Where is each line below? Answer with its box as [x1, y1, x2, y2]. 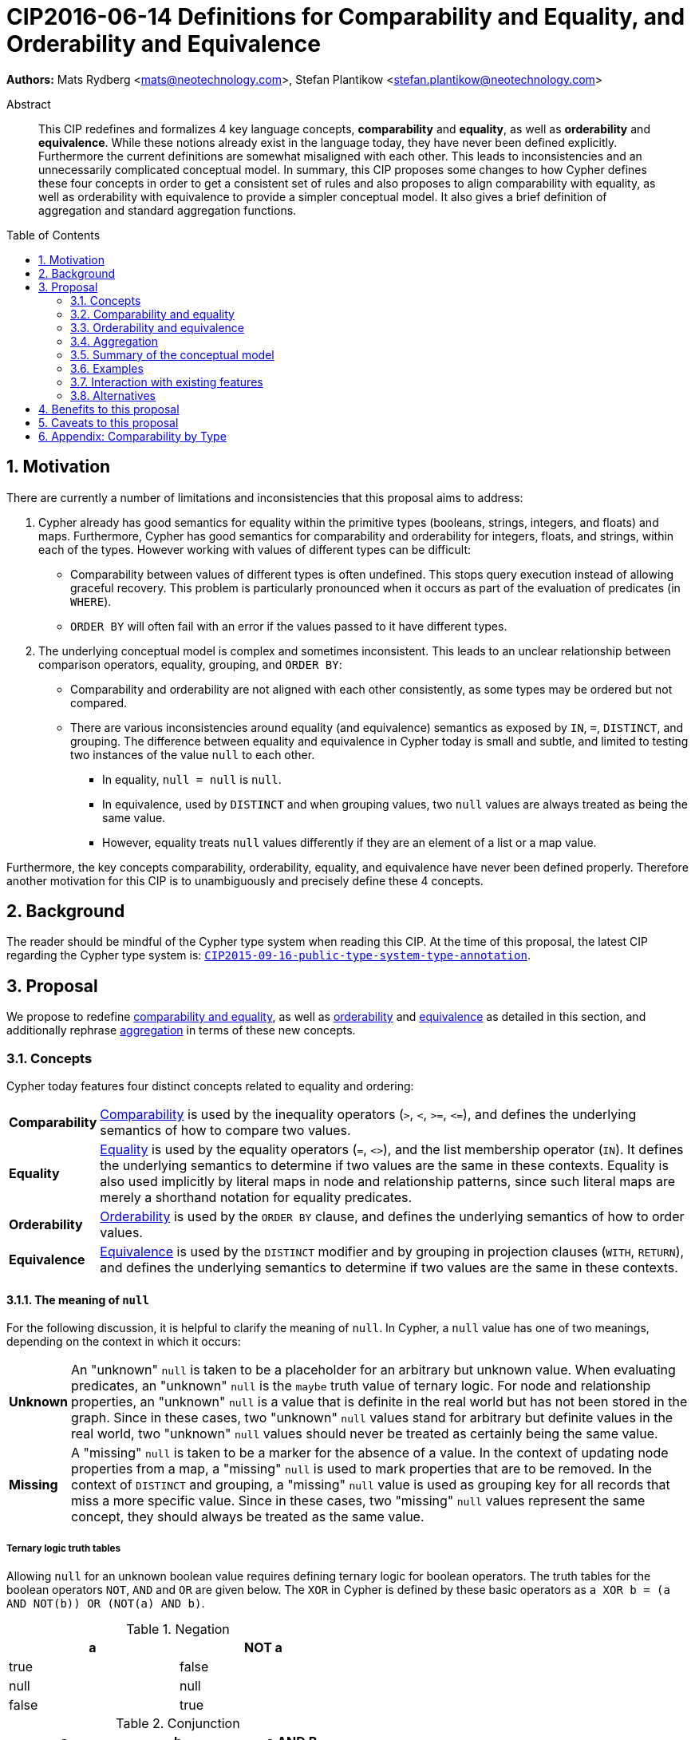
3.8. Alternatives [70, 388, 156, 402]
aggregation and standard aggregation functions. [38, 203, 297, 217]
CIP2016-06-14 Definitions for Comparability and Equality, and [6, 3, 685, 30]
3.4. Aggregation [70, 334, 159, 348]
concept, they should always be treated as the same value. [71, 1509, 425, 1525]
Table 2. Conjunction [116, 1715, 240, 1732]
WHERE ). [70, 594, 112, 608]
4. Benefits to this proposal [38, 401, 180, 416]
